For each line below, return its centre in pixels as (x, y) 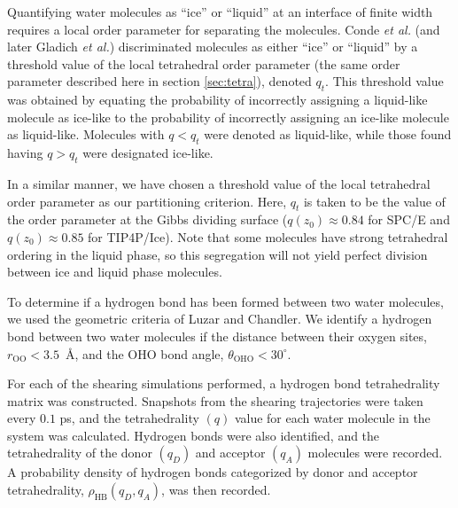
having (25, 153)
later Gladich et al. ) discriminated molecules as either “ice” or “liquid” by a (213, 47)
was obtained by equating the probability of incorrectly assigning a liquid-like (217, 100)
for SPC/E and (409, 219)
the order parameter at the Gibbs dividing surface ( (147, 219)
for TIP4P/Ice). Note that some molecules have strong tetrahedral (268, 236)
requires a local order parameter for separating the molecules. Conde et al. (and (224, 29)
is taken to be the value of (374, 201)
